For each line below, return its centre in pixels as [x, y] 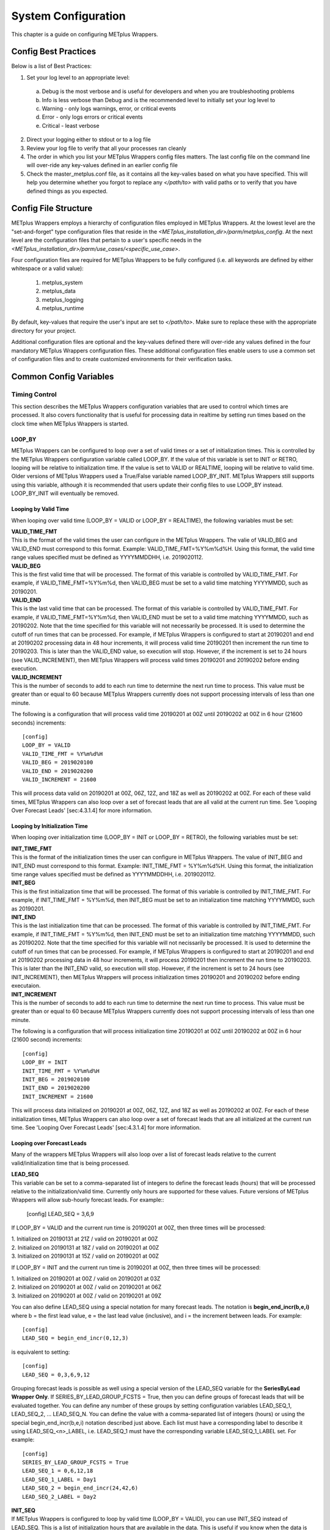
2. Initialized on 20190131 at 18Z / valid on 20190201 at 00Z [85, 1247]
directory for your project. [44, 330]
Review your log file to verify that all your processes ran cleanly [106, 148]
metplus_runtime [63, 308]
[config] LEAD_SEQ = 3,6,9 [60, 1214]
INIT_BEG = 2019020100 [56, 1080]
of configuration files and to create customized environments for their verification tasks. [122, 359]
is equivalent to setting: [41, 1352]
